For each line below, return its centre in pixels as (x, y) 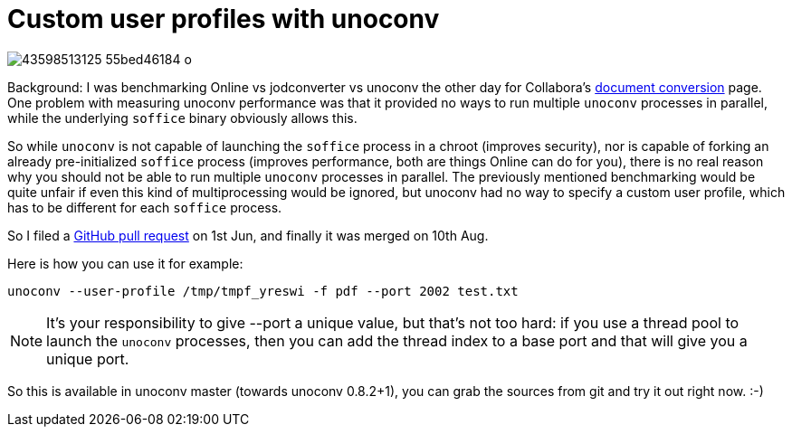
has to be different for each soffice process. (145, 207)
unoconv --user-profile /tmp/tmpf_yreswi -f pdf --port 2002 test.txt (263, 291)
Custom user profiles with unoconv (224, 19)
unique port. (88, 359)
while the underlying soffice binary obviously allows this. (182, 118)
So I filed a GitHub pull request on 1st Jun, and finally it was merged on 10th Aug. (248, 235)
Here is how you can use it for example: (125, 263)
